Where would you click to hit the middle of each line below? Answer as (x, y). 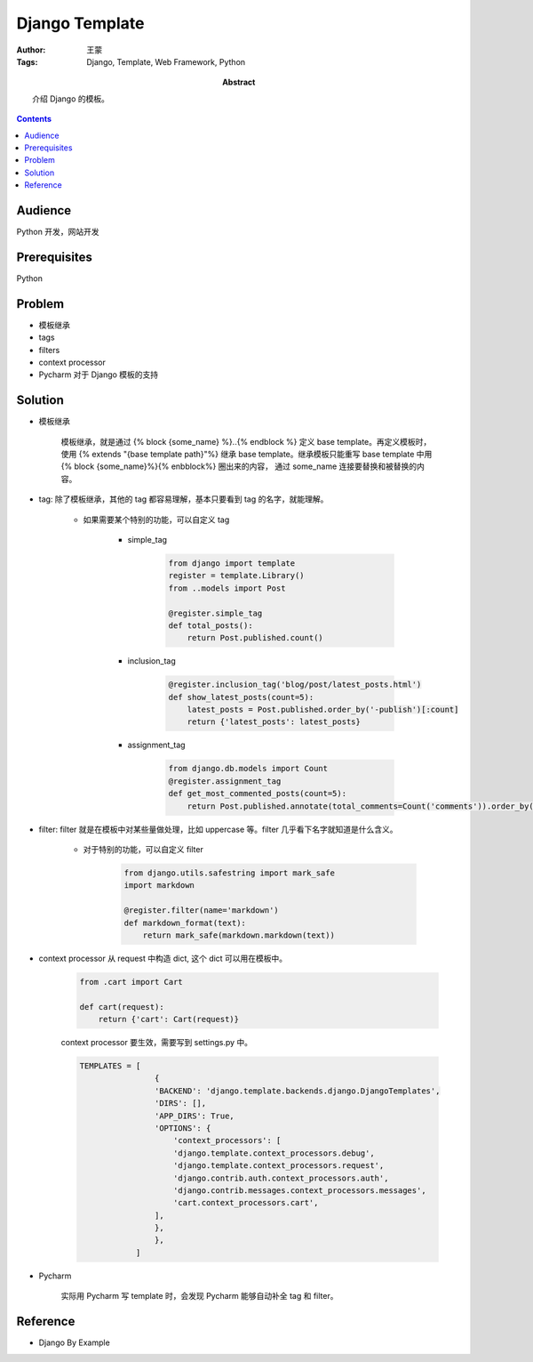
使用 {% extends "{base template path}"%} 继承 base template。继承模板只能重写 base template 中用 (247, 455)
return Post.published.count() (255, 638)
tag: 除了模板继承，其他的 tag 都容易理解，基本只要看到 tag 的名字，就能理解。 (183, 499)
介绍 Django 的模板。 (71, 99)
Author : (31, 50)
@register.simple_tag (215, 613)
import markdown (159, 886)
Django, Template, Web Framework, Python (166, 61)
